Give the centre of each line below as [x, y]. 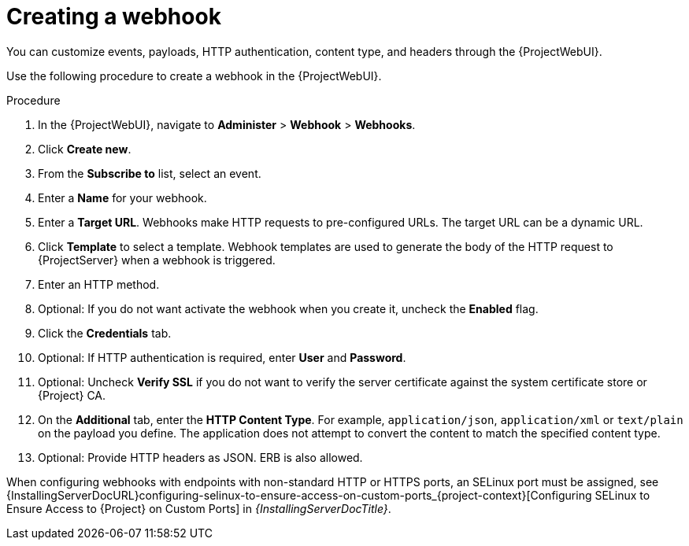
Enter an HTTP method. [99, 284]
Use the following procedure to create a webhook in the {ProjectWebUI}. [194, 76]
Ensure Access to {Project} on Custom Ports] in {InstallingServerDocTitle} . [199, 508]
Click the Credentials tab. [105, 333]
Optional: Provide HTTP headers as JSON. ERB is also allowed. [200, 457]
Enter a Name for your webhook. [122, 197]
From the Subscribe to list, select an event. [150, 173]
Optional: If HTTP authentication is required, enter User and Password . [222, 357]
